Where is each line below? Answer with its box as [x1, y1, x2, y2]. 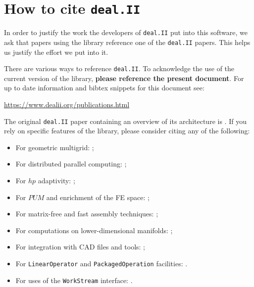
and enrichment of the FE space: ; [46, 192, 150, 202]
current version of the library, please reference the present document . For [4, 73, 244, 83]
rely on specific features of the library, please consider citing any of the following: [4, 125, 250, 136]
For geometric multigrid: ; [15, 142, 94, 152]
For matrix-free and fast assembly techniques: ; [15, 208, 158, 219]
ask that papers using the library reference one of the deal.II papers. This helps [4, 37, 251, 47]
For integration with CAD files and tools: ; [15, 242, 146, 252]
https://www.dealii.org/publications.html [4, 99, 130, 109]
